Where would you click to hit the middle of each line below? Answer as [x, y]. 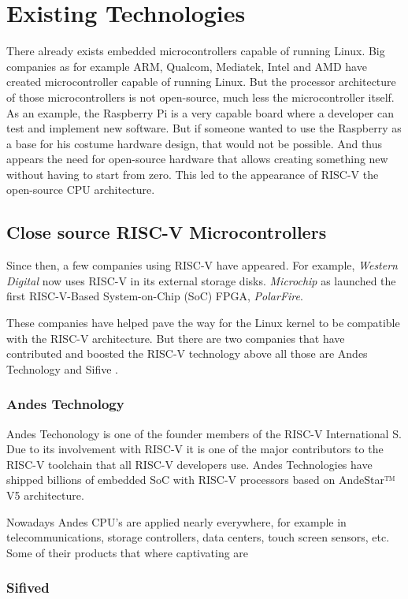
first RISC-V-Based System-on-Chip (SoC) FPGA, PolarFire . [155, 296]
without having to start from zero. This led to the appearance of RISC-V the [193, 174]
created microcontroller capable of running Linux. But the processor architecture [201, 82]
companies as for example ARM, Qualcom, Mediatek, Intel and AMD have [187, 66]
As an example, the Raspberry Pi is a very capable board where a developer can [200, 112]
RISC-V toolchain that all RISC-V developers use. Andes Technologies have [189, 464]
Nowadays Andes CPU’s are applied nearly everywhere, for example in [176, 521]
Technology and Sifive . [62, 368]
